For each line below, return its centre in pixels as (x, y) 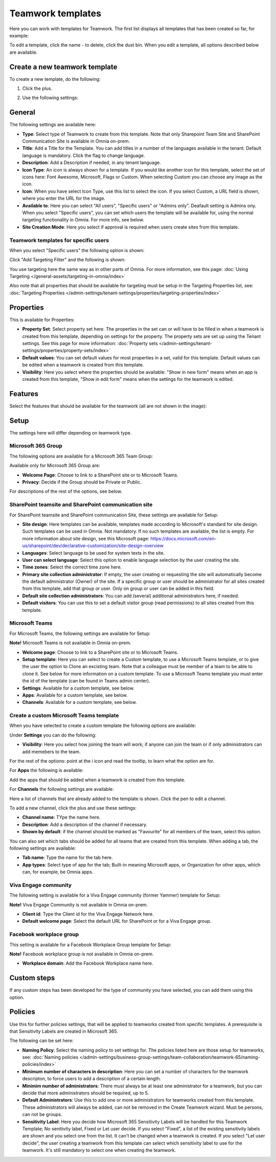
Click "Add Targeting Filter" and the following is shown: (67, 260)
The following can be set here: (41, 1041)
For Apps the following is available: (47, 770)
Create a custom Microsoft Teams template (64, 716)
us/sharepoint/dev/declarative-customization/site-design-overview (93, 546)
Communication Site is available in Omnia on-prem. (76, 141)
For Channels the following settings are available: (62, 789)
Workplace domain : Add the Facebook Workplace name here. (88, 963)
